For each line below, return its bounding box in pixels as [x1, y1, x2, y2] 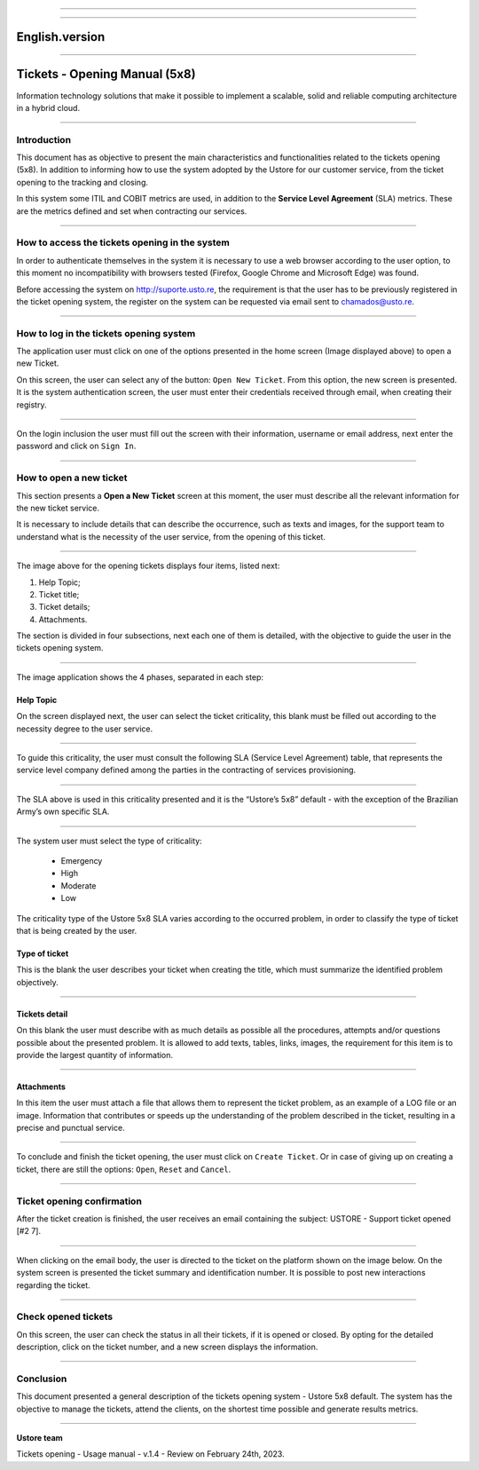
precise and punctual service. [16, 1123, 125, 1134]
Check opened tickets [16, 1310, 114, 1323]
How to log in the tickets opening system [16, 327, 196, 339]
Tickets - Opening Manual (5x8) [16, 67, 196, 82]
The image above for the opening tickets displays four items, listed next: [16, 560, 280, 572]
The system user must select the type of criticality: [16, 835, 203, 846]
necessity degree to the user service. [16, 723, 153, 734]
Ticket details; [38, 602, 90, 612]
